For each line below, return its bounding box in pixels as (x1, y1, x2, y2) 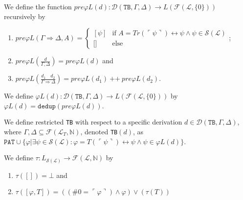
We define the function (4, 1, 72, 11)
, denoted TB (80, 126, 118, 137)
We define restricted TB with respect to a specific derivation (4, 117, 182, 127)
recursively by (4, 11, 45, 21)
